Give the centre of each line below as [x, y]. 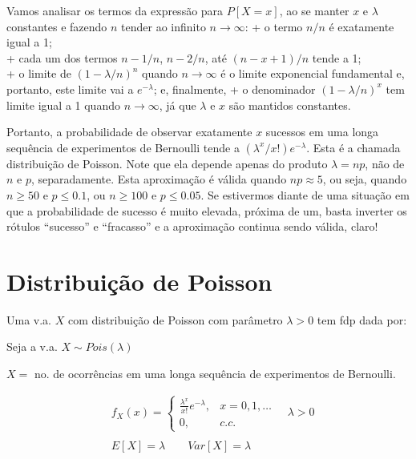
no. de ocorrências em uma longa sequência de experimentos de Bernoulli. [215, 374]
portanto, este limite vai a [70, 89]
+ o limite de [39, 73]
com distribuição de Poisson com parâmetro [175, 319]
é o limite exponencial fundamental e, [313, 73]
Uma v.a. [29, 319]
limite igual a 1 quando [63, 105]
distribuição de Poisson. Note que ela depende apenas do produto [167, 163]
